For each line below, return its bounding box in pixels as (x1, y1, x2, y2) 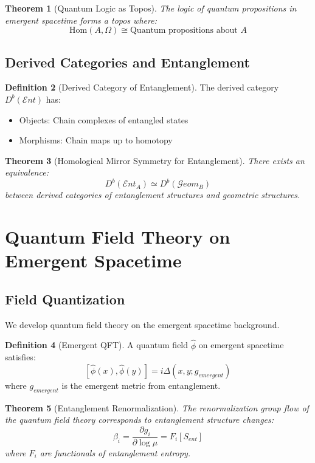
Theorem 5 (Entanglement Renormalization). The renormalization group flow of (5, 401, 309, 414)
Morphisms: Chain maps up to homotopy (19, 134, 173, 146)
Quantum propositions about (130, 26, 238, 35)
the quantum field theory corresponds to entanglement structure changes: (5, 413, 274, 426)
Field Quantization (5, 290, 125, 308)
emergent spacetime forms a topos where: (5, 13, 157, 26)
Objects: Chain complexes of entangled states (19, 113, 189, 126)
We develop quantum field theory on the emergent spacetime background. (5, 318, 280, 331)
